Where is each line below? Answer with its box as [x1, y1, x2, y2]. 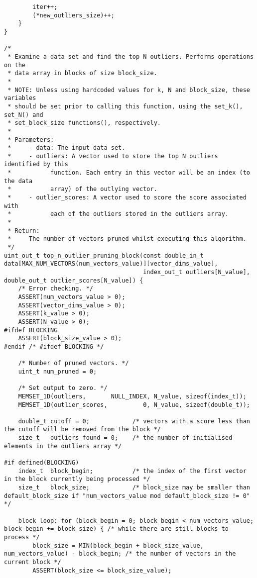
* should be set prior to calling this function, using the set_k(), [7, 102, 243, 110]
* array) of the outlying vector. [7, 186, 157, 193]
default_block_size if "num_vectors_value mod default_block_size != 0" [4, 492, 250, 499]
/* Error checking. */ [18, 285, 93, 292]
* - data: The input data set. [7, 144, 126, 152]
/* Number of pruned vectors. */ [18, 360, 129, 367]
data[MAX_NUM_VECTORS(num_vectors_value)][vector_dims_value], [4, 260, 218, 268]
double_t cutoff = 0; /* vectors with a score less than [18, 417, 250, 425]
